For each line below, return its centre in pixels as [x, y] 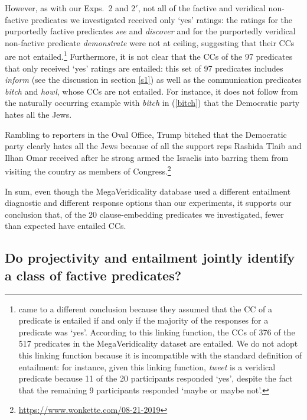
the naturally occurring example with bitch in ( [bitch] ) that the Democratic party [152, 103]
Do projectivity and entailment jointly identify [150, 258]
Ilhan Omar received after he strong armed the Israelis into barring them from [147, 157]
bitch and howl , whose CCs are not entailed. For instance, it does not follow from [151, 91]
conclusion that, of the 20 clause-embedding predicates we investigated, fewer [144, 214]
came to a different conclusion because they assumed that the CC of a [146, 308]
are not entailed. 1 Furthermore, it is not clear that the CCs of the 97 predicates [149, 56]
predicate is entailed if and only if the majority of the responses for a [143, 320]
